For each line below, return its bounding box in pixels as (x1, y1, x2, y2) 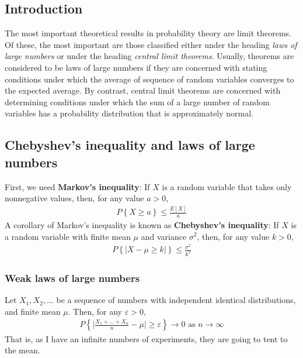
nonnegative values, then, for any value (5, 192, 144, 204)
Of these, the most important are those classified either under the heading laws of (5, 38, 297, 50)
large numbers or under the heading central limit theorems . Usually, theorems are (5, 50, 294, 62)
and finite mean (5, 305, 61, 317)
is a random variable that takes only (162, 180, 292, 192)
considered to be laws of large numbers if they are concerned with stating (5, 61, 267, 73)
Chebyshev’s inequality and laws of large (5, 136, 255, 154)
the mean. (5, 344, 40, 356)
